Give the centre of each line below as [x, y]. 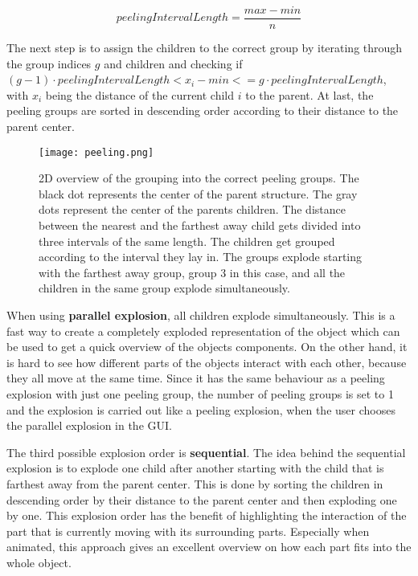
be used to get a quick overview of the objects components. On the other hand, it [207, 347]
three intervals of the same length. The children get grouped [187, 241]
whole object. [39, 562]
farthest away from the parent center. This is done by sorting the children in [195, 483]
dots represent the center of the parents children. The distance [192, 209]
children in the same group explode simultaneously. [164, 288]
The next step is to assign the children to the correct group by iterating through [205, 48]
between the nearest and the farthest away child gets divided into [200, 225]
